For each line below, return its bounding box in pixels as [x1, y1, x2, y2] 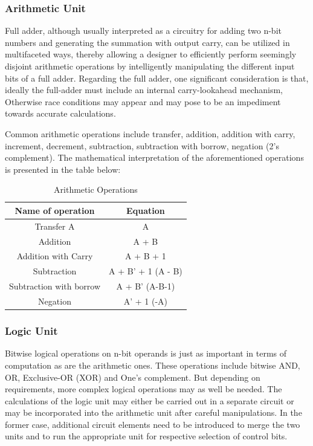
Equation [126, 204, 165, 216]
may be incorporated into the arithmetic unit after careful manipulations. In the [5, 406, 302, 419]
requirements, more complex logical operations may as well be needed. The [5, 383, 282, 395]
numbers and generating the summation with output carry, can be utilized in [5, 36, 290, 48]
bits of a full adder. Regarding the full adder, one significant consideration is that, [5, 71, 309, 84]
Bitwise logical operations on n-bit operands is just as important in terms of [5, 347, 287, 360]
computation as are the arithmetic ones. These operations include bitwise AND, [5, 358, 300, 371]
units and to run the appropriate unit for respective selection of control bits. [5, 430, 288, 442]
